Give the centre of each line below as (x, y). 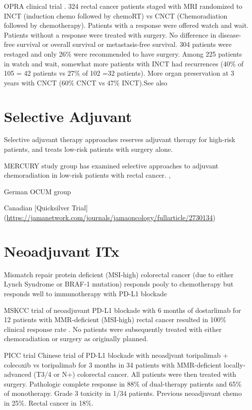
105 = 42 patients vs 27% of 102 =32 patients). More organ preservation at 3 (119, 73)
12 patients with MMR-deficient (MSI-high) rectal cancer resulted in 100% (115, 319)
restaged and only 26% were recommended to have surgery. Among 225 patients (123, 53)
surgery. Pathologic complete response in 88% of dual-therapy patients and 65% (123, 383)
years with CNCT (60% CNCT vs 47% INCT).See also (86, 82)
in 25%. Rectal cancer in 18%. (49, 402)
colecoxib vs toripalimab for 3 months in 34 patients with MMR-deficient (113, 364)
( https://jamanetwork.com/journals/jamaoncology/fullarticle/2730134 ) (110, 217)
